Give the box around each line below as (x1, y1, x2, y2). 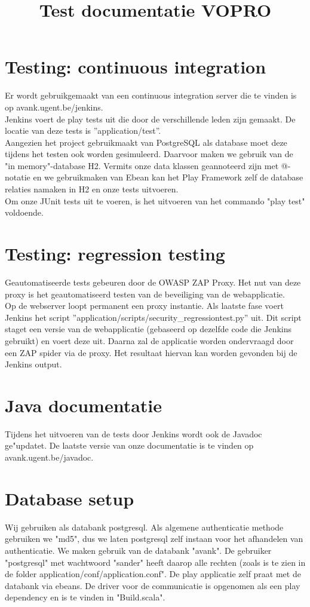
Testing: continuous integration (5, 54, 266, 79)
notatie (5, 171, 30, 183)
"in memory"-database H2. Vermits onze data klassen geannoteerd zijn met (5, 159, 279, 171)
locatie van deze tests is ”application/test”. (5, 124, 161, 137)
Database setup (5, 486, 134, 510)
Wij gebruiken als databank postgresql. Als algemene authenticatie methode (5, 520, 284, 533)
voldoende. (5, 206, 44, 219)
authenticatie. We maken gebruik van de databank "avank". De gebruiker (5, 544, 272, 556)
